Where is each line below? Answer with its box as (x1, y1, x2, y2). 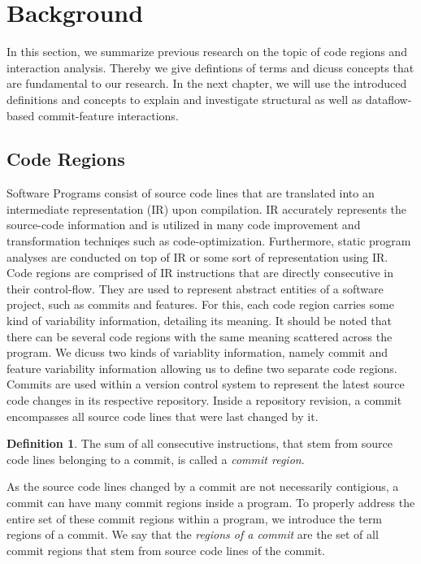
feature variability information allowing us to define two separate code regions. (7, 359, 397, 376)
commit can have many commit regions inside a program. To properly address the (7, 493, 415, 510)
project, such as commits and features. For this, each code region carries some (7, 296, 394, 313)
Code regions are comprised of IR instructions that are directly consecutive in (7, 264, 394, 281)
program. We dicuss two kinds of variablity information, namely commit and (7, 344, 388, 361)
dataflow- (365, 90, 412, 107)
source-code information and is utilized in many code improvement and (7, 216, 361, 233)
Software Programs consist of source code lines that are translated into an (7, 184, 375, 202)
